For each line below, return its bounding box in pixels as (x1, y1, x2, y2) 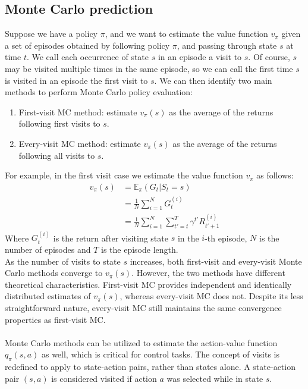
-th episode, (205, 231, 247, 244)
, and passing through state (177, 39, 277, 51)
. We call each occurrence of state (26, 51, 149, 63)
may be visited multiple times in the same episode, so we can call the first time (5, 62, 293, 74)
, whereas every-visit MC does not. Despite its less (120, 290, 303, 302)
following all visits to (18, 149, 95, 161)
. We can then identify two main (154, 74, 272, 86)
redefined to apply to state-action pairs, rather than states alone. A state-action (5, 360, 296, 373)
